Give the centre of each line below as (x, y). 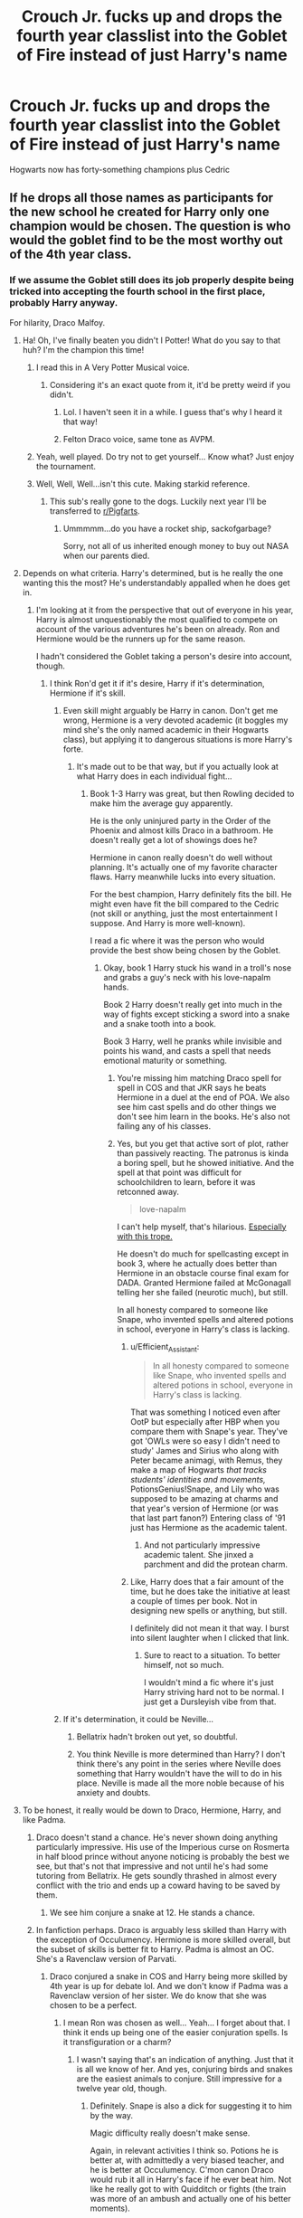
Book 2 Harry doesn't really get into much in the (193, 1004)
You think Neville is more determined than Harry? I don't (181, 1754)
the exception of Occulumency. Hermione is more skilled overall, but (163, 1940)
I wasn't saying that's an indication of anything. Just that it (185, 2060)
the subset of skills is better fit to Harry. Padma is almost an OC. (155, 1949)
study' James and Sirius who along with (205, 1451)
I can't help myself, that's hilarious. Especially (202, 1227)
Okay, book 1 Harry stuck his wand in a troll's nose (198, 967)
